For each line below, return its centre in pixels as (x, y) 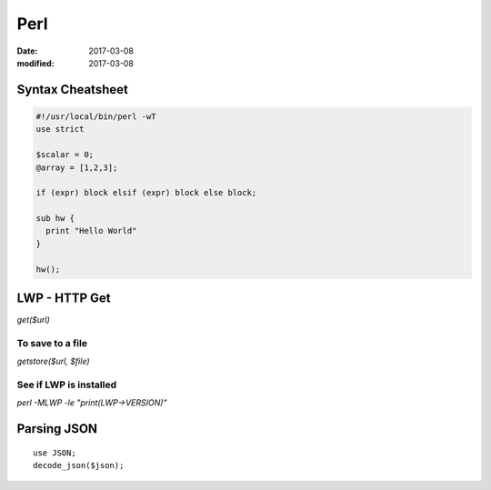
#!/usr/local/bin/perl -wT (96, 116)
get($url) (33, 320)
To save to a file (52, 343)
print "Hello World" (91, 231)
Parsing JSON (57, 429)
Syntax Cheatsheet (73, 90)
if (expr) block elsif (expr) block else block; (146, 193)
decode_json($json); (79, 465)
